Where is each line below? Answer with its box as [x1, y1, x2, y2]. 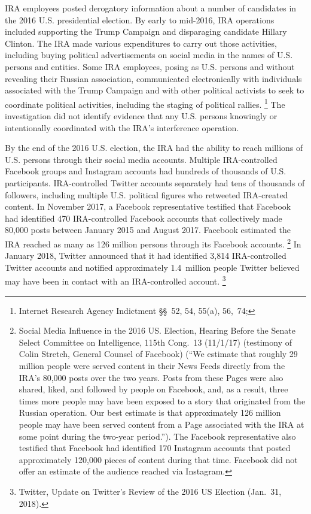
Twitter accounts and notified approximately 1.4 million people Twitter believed [5, 261, 300, 273]
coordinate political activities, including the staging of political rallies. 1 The [5, 96, 285, 110]
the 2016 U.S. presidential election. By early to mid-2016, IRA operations [5, 13, 275, 26]
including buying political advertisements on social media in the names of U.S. [5, 49, 293, 61]
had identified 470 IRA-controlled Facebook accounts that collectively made [5, 211, 282, 224]
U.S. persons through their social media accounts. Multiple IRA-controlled [5, 153, 278, 165]
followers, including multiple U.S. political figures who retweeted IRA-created [5, 188, 288, 201]
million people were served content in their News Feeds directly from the [19, 359, 285, 371]
